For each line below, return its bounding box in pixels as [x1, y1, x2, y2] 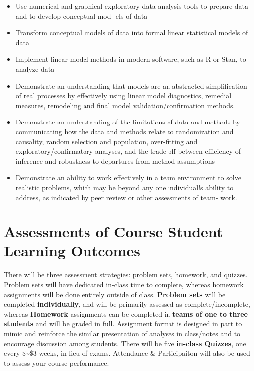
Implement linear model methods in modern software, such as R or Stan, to [15, 54, 246, 64]
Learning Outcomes [4, 241, 140, 261]
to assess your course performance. [4, 357, 109, 368]
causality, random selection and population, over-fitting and [15, 136, 198, 146]
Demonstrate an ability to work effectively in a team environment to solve [15, 172, 241, 183]
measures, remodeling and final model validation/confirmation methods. [15, 100, 235, 110]
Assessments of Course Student [4, 221, 223, 242]
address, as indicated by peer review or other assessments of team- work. [15, 192, 237, 202]
